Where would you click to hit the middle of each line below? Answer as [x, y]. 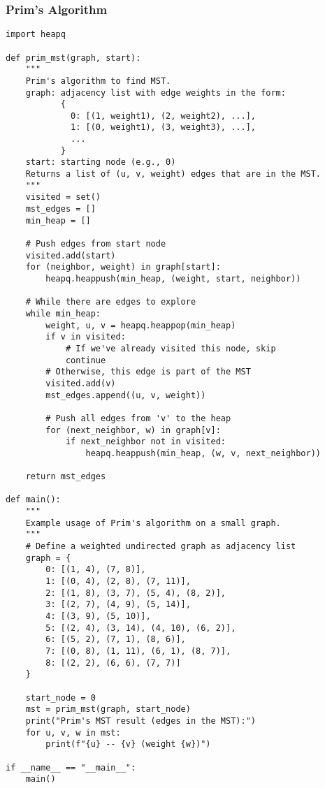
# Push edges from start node [96, 244]
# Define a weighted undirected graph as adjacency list [161, 547]
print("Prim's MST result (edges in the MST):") [140, 721]
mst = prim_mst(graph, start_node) [108, 709]
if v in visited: [86, 337]
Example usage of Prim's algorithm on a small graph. [153, 523]
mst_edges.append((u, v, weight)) [126, 395]
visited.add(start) [71, 255]
